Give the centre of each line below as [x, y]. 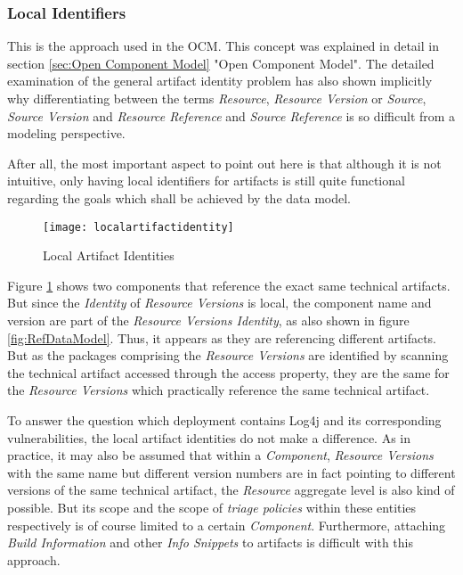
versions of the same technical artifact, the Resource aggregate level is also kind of [231, 490]
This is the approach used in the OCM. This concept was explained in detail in [223, 46]
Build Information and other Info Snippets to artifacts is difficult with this [210, 542]
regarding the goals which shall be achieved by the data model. [179, 197]
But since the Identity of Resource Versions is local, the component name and [219, 303]
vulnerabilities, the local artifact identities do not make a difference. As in [209, 437]
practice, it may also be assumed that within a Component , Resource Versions [220, 455]
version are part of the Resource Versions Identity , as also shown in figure [208, 320]
